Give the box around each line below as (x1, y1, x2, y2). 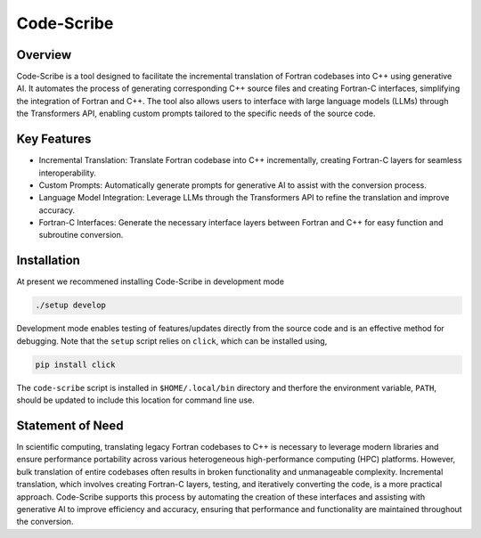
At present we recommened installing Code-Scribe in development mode (16, 276, 285, 287)
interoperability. (38, 167, 97, 178)
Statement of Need (16, 418, 124, 433)
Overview (16, 47, 72, 62)
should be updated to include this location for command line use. (16, 395, 255, 405)
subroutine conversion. (38, 230, 124, 240)
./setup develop (35, 300, 107, 311)
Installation (16, 253, 80, 268)
